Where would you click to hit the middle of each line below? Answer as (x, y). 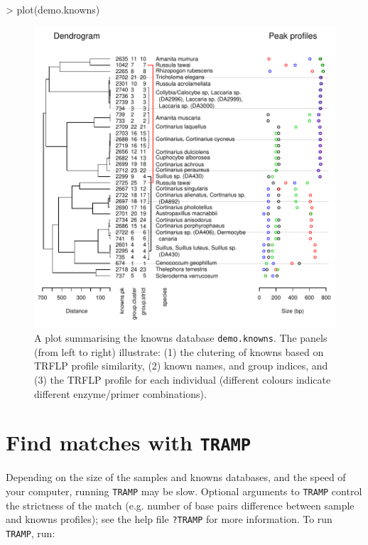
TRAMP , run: (31, 533)
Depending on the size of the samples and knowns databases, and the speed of (176, 477)
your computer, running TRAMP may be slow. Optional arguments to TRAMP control (184, 491)
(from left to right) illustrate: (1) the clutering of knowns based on (179, 351)
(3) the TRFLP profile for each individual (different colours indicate (183, 380)
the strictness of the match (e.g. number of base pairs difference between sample (180, 505)
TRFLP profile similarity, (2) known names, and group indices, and (181, 366)
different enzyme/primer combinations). (120, 393)
